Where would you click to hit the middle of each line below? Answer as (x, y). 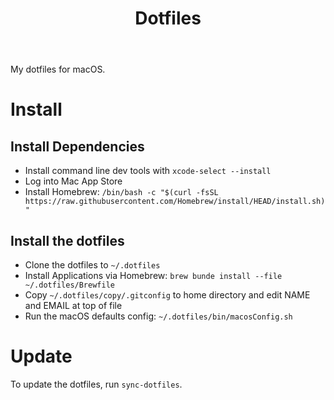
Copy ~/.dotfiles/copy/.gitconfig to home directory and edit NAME (167, 295)
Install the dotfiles (67, 240)
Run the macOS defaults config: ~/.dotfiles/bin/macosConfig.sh (158, 316)
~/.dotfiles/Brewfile (69, 285)
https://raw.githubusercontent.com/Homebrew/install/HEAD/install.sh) (175, 202)
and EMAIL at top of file (73, 305)
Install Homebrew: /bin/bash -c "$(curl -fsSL (121, 192)
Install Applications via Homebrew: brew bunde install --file (153, 275)
